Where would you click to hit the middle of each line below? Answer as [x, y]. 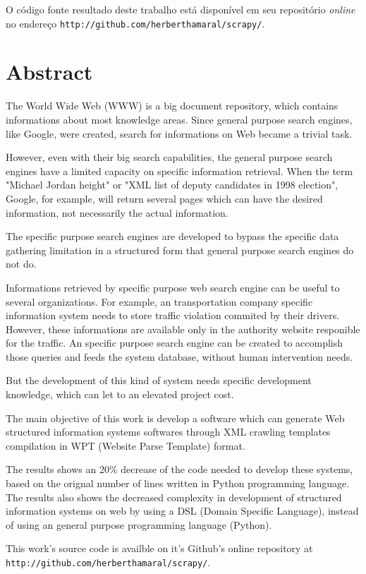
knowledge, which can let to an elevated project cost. [120, 394]
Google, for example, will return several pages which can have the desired [164, 198]
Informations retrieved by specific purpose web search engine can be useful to [173, 287]
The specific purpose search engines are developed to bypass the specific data [172, 236]
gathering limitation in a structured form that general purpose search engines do [180, 250]
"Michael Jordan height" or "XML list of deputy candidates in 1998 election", [172, 185]
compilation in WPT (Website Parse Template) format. [126, 445]
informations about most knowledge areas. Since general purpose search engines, [179, 119]
